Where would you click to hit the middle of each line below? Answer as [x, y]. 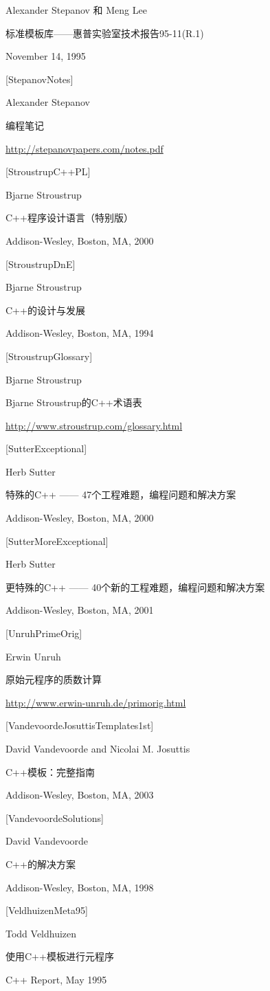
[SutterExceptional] [46, 448]
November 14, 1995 [46, 56]
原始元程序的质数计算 [54, 679]
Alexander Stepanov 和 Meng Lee [76, 10]
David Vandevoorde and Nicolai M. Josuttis [98, 748]
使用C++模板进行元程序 [60, 956]
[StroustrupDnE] [41, 264]
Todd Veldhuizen [41, 933]
